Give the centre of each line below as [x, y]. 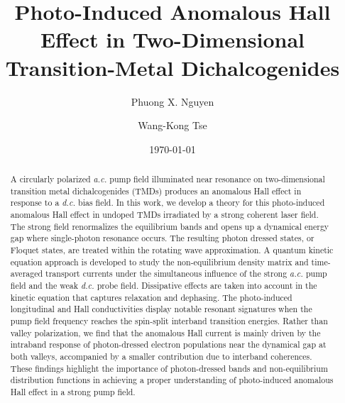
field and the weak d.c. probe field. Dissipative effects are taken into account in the [164, 285]
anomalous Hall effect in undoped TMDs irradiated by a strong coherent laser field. [164, 215]
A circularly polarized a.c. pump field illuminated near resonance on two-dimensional [168, 179]
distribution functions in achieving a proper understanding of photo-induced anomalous [172, 380]
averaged [27, 274]
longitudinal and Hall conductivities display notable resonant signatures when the [161, 309]
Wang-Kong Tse [172, 125]
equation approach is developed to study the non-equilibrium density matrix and [159, 261]
